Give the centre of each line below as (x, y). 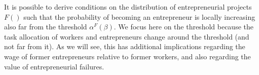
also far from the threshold (46, 27)
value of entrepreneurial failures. (54, 66)
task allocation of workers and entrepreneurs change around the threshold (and (127, 36)
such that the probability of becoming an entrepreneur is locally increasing (139, 16)
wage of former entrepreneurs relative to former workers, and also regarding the (127, 56)
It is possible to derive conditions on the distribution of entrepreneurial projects (128, 7)
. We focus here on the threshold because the (183, 27)
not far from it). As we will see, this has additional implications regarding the (125, 46)
